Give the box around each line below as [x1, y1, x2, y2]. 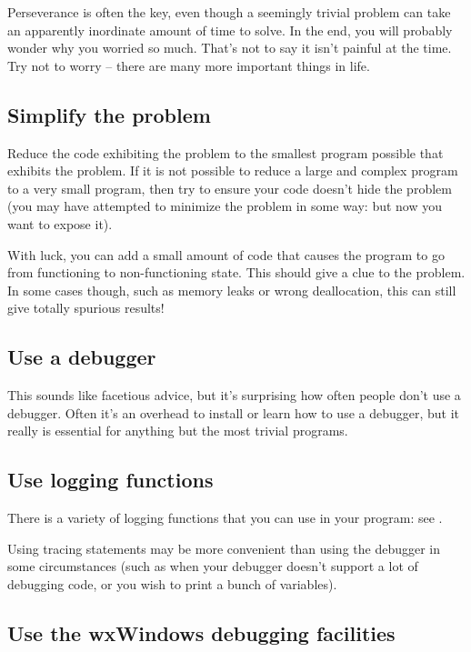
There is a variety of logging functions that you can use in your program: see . [7, 508, 443, 527]
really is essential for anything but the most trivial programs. [7, 421, 348, 440]
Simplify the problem [7, 100, 211, 128]
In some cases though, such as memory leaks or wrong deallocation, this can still [7, 280, 456, 299]
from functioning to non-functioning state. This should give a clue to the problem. [7, 263, 466, 282]
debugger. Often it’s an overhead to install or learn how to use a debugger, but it [7, 403, 460, 422]
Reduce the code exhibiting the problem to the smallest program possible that [7, 143, 444, 162]
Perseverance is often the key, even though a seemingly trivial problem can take [7, 3, 451, 21]
